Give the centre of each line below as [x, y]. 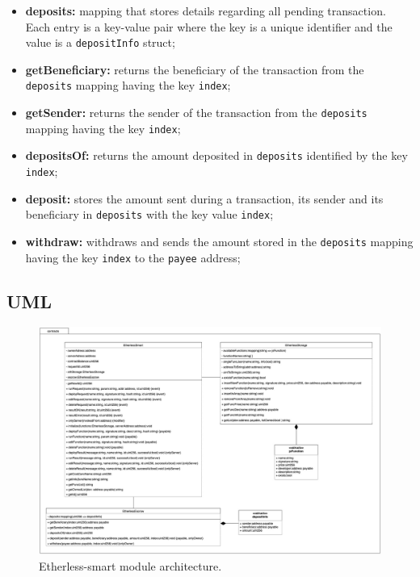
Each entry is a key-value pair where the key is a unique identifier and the [209, 26]
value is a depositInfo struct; [100, 42]
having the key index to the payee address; [133, 257]
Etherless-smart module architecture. [130, 565]
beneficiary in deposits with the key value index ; [149, 214]
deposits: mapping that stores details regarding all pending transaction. [206, 10]
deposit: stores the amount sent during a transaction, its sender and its [204, 198]
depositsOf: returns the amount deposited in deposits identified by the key [216, 155]
